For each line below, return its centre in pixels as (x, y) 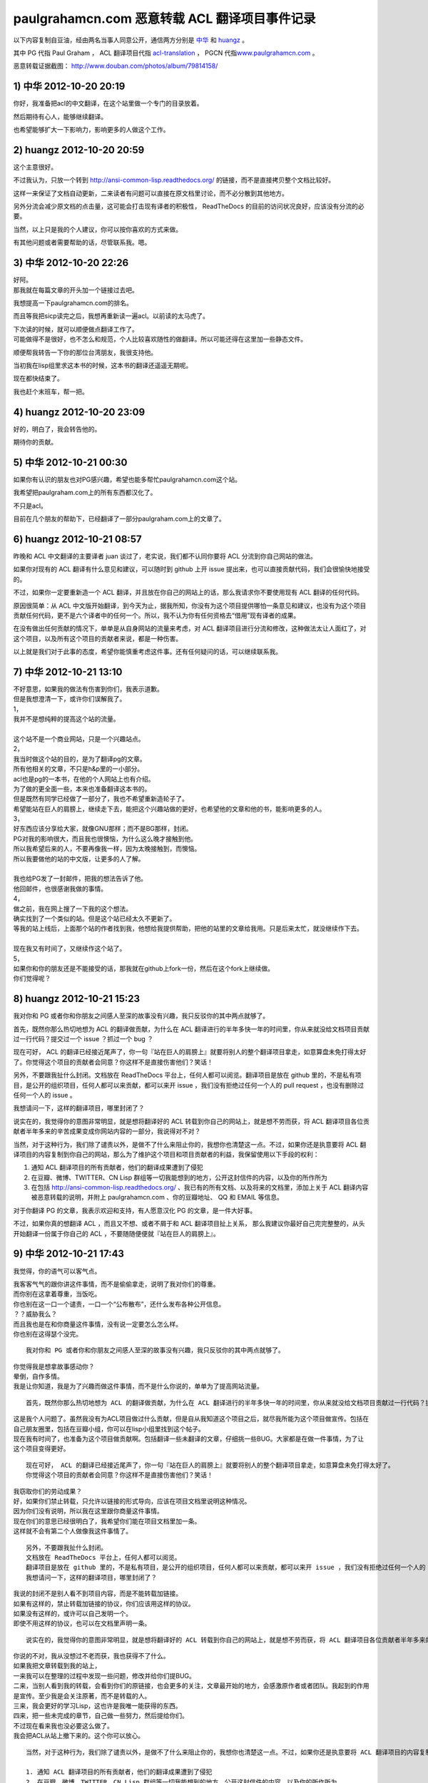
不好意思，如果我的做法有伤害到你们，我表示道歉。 (88, 689)
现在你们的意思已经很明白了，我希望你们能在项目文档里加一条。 (107, 1521)
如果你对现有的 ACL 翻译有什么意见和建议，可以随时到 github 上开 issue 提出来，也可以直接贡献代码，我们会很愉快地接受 (192, 569)
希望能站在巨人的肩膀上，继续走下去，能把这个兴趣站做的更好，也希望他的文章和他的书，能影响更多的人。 (169, 809)
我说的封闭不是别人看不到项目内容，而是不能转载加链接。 (97, 1593)
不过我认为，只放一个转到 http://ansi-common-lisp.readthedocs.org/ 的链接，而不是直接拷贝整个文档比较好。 (174, 180)
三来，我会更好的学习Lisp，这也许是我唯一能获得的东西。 (97, 1706)
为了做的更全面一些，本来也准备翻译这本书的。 (82, 789)
